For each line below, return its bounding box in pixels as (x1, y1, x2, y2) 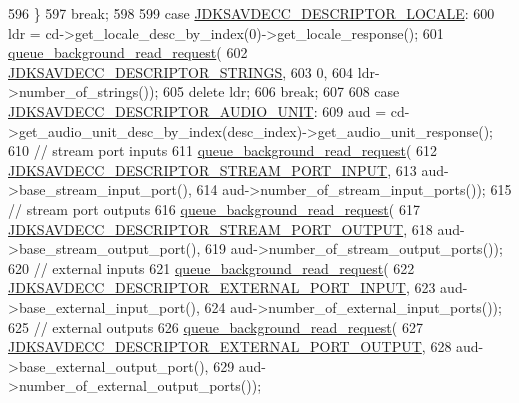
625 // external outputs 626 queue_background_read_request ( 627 (8, 316, 423, 337)
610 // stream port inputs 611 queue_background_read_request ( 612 (8, 140, 438, 161)
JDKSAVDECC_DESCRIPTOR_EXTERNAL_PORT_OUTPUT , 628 (8, 336, 452, 357)
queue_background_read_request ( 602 (8, 42, 248, 63)
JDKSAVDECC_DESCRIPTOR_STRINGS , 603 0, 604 (8, 61, 354, 82)
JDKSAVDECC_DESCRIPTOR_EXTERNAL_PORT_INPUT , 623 (8, 277, 436, 298)
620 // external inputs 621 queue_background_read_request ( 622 (8, 257, 415, 278)
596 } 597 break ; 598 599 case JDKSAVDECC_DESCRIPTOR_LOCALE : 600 (8, 3, 495, 23)
